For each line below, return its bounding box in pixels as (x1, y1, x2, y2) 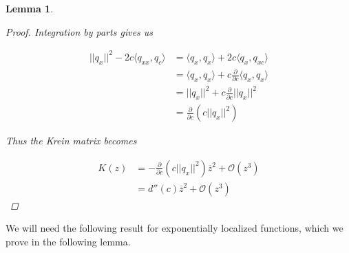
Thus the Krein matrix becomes (6, 133, 137, 148)
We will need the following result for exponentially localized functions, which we (6, 221, 343, 235)
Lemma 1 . (6, 1, 54, 15)
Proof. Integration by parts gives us (6, 24, 154, 38)
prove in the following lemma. (6, 234, 131, 249)
